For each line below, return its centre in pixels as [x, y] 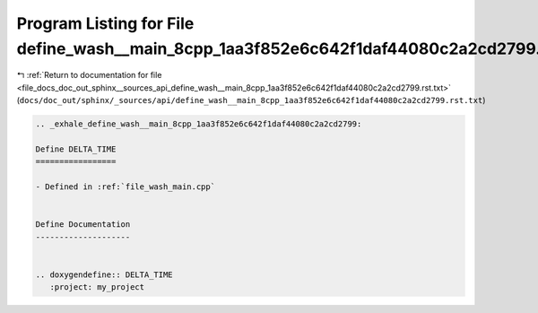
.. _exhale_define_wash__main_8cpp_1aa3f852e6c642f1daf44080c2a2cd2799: [199, 124]
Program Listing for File [105, 23]
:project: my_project [97, 287]
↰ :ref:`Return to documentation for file [89, 75]
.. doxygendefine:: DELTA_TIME [104, 274]
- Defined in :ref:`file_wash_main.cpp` [125, 187]
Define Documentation [83, 225]
